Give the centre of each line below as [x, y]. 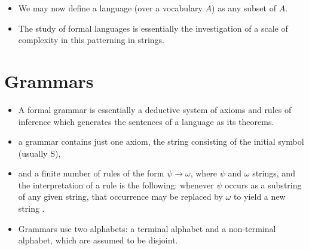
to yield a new [259, 196]
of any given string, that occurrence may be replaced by [120, 196]
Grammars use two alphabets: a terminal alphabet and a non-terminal [147, 228]
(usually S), [39, 153]
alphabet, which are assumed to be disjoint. [98, 240]
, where [204, 173]
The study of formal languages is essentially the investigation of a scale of [153, 28]
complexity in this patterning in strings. [91, 40]
